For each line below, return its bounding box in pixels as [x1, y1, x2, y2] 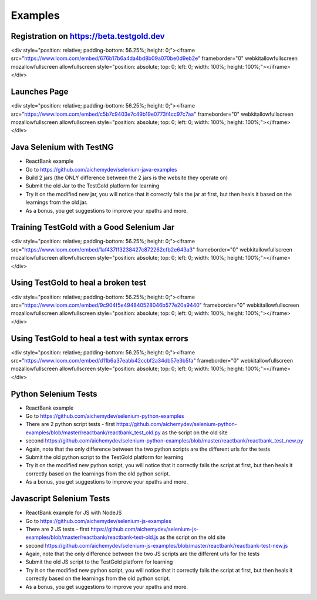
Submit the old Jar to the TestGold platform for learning [25, 182, 160, 189]
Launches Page [11, 87, 69, 97]
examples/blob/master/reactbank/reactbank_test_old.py [25, 429, 161, 436]
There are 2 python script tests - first [25, 421, 116, 428]
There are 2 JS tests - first [25, 525, 89, 532]
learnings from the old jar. [25, 199, 88, 206]
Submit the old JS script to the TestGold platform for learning [25, 558, 173, 565]
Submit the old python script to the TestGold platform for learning [25, 454, 184, 461]
